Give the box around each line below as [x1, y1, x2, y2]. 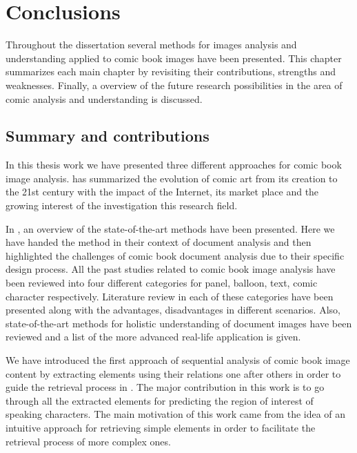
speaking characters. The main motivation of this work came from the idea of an [6, 407, 346, 421]
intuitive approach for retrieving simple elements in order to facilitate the [6, 420, 316, 434]
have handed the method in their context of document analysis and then [6, 235, 312, 249]
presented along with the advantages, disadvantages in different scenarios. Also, [6, 302, 340, 317]
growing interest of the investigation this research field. [6, 198, 238, 213]
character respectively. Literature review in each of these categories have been [6, 289, 334, 303]
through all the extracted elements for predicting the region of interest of [6, 393, 314, 407]
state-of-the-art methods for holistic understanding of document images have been [6, 316, 352, 330]
